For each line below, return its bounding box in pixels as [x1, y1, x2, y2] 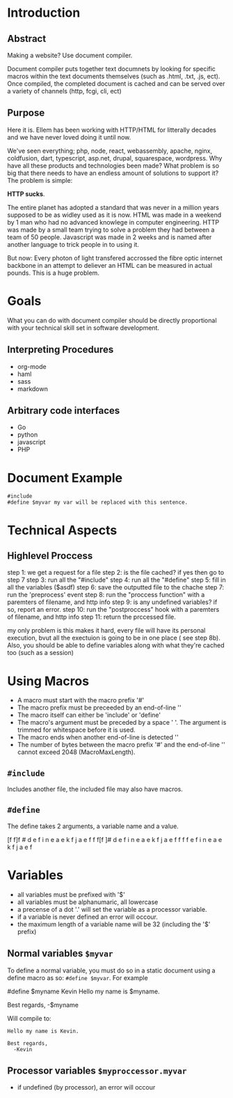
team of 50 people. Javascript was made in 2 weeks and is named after [7, 232, 212, 241]
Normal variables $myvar [7, 947, 113, 960]
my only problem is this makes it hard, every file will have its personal [7, 626, 206, 635]
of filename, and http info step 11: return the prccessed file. [7, 612, 176, 622]
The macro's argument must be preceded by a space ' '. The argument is [17, 719, 227, 727]
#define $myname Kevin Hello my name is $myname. [7, 987, 160, 995]
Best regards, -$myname [7, 1000, 79, 1009]
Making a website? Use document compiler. [7, 51, 133, 59]
